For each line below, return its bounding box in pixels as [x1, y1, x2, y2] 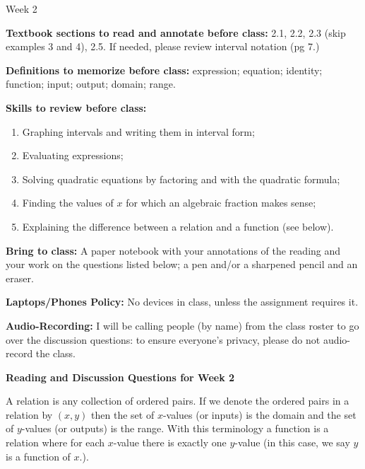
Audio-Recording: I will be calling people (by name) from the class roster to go [6, 318, 359, 332]
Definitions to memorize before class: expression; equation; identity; [6, 62, 323, 77]
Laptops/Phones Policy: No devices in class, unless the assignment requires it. [6, 294, 359, 309]
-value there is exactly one [113, 435, 227, 450]
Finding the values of [22, 195, 114, 210]
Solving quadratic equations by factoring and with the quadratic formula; [22, 171, 340, 186]
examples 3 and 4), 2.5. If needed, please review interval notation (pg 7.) [6, 39, 320, 54]
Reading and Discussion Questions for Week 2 [6, 369, 235, 384]
